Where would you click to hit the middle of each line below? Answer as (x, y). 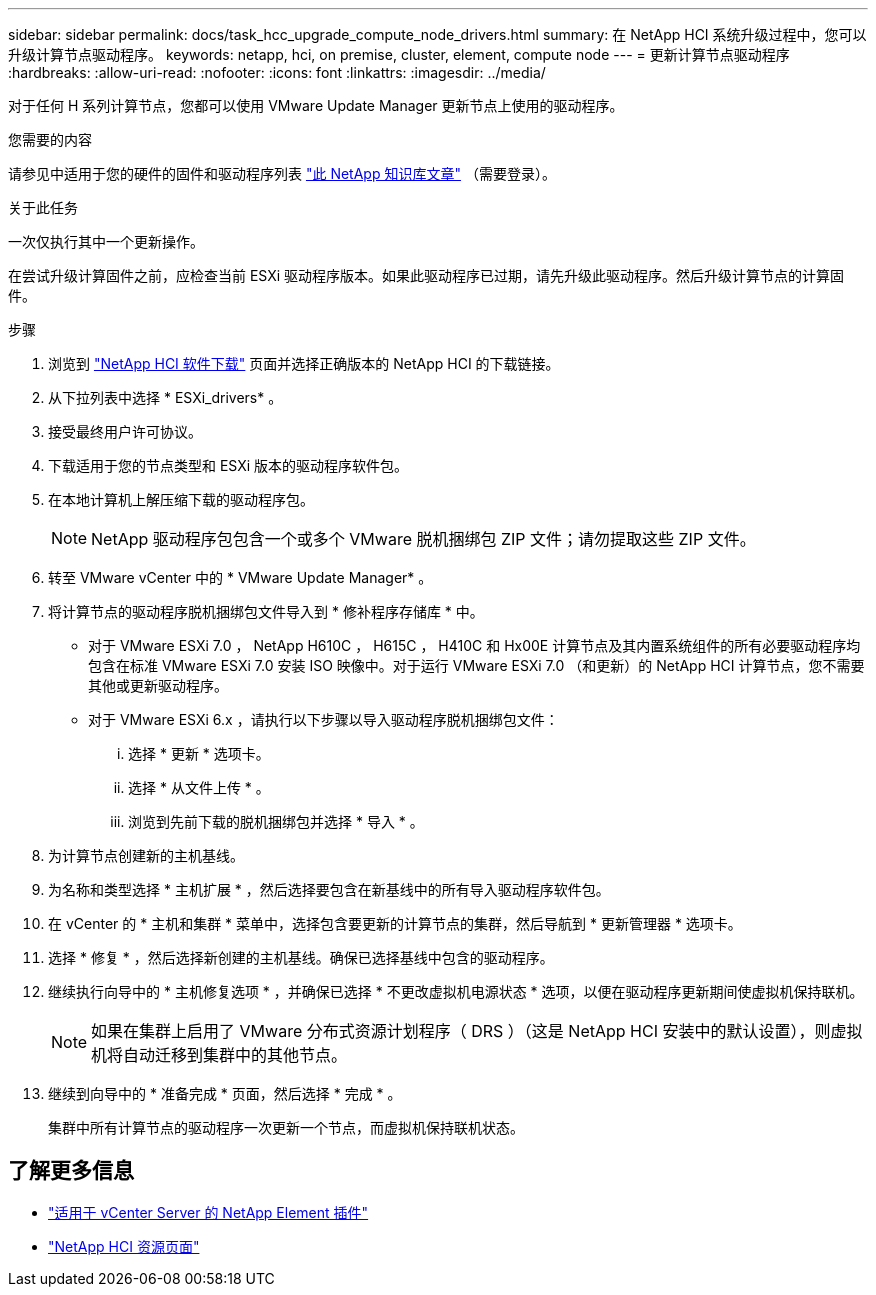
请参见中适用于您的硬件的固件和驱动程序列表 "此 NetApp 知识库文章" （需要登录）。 (282, 173)
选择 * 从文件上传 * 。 (199, 787)
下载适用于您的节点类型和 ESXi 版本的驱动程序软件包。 (228, 465)
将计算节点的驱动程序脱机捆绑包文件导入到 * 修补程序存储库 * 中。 (266, 611)
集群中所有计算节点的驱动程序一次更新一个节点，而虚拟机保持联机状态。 (286, 1127)
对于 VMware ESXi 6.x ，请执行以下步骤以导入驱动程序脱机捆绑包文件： (323, 719)
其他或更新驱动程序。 (158, 685)
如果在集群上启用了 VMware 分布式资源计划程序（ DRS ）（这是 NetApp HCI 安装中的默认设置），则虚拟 (477, 1031)
